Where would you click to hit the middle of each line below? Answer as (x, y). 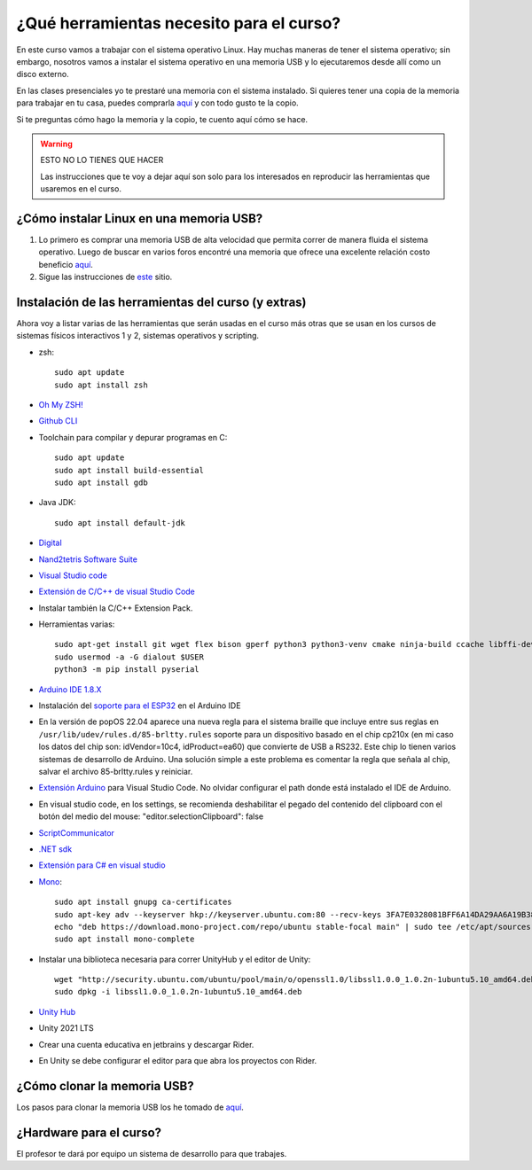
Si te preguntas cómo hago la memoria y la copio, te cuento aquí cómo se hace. (162, 119)
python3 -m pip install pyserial (127, 670)
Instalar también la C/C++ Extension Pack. (116, 608)
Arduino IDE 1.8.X (70, 689)
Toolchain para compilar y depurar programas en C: (133, 437)
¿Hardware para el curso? (89, 1132)
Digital (50, 543)
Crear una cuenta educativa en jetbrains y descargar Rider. (146, 1044)
